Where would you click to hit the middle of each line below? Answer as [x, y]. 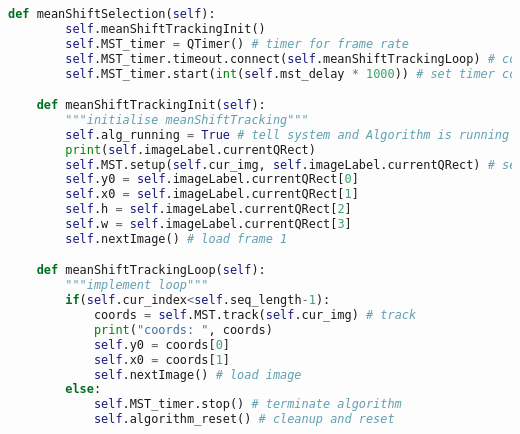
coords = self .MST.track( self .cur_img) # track [255, 315]
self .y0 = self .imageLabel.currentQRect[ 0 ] [212, 179]
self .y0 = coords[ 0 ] [161, 344]
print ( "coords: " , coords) [183, 329]
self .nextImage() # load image [197, 374]
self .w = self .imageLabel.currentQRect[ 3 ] [208, 224]
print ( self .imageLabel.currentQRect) [190, 149]
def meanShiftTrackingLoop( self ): [151, 270]
